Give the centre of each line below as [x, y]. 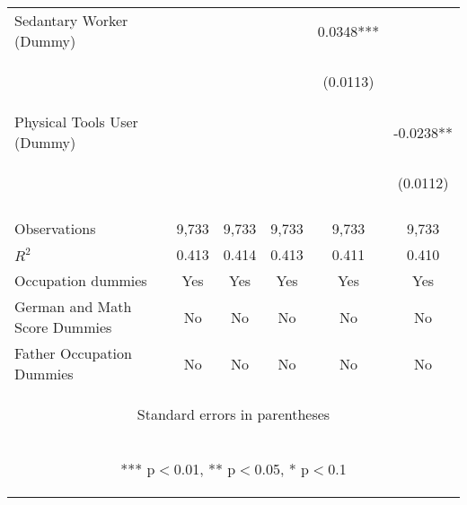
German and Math [73, 306]
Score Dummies [63, 327]
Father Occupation [73, 353]
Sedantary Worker [71, 20]
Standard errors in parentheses [233, 414]
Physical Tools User [76, 122]
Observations [55, 228]
